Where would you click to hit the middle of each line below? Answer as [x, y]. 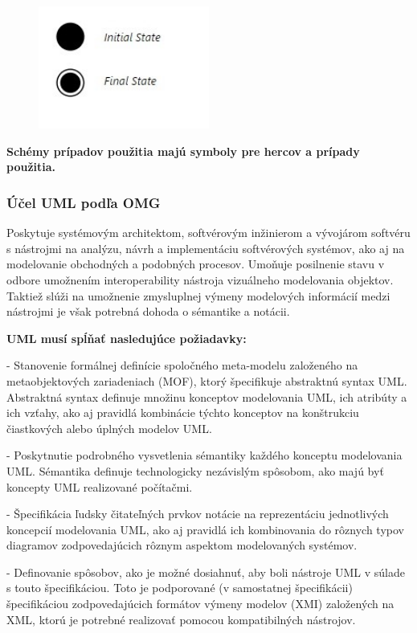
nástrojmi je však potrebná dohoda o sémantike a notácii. [148, 311]
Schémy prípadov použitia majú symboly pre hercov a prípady [183, 151]
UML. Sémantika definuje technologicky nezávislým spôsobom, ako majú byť [195, 470]
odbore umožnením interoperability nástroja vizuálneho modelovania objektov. [200, 279]
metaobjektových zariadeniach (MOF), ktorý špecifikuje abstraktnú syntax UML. [207, 380]
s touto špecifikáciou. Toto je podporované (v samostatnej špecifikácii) [180, 588]
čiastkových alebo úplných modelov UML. [109, 428]
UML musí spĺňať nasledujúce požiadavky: [127, 338]
